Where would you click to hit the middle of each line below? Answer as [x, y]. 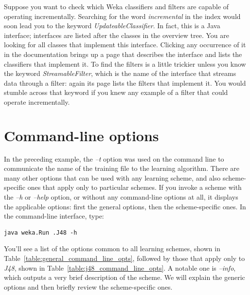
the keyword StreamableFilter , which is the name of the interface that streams [120, 73]
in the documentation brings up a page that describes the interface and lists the [123, 54]
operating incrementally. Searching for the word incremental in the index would [122, 16]
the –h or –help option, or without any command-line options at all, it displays [121, 197]
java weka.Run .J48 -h [41, 232]
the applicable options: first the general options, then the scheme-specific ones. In [125, 206]
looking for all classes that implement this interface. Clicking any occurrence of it [125, 45]
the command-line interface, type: [54, 216]
